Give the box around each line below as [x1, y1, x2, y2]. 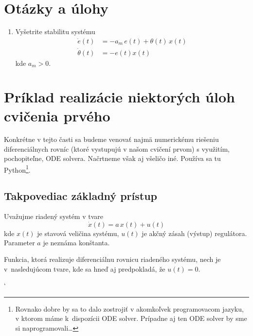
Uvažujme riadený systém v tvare [4, 211, 103, 221]
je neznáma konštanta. [43, 237, 110, 248]
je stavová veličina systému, [37, 228, 119, 238]
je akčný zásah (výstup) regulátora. [142, 228, 247, 238]
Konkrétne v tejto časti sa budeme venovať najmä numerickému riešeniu [4, 134, 219, 144]
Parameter [4, 237, 35, 248]
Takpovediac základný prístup [4, 188, 157, 203]
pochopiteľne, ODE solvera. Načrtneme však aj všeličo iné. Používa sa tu [4, 153, 221, 163]
